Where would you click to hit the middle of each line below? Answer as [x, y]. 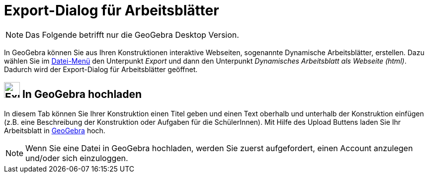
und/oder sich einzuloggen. [77, 158]
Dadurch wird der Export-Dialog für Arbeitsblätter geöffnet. [101, 69]
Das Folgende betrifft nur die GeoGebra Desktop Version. [132, 35]
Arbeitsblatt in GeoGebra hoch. [55, 130]
